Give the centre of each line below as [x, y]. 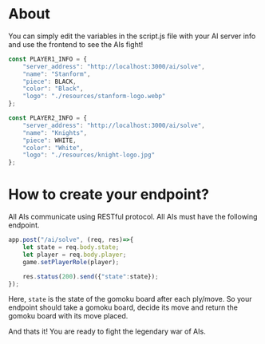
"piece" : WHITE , [50, 140]
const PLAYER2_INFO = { [48, 118]
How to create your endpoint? [109, 194]
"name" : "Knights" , [55, 132]
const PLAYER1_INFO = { [48, 59]
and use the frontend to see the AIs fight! [76, 44]
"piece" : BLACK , [50, 81]
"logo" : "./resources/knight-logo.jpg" [89, 155]
